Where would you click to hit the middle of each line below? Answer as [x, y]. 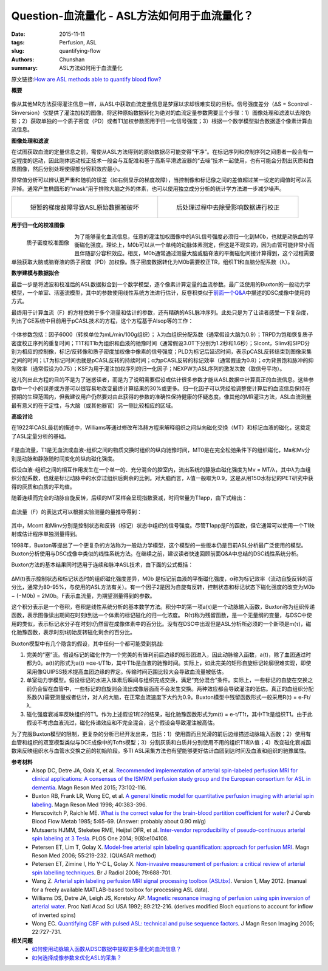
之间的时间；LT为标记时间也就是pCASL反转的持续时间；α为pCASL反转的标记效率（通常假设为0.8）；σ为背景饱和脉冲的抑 [162, 360]
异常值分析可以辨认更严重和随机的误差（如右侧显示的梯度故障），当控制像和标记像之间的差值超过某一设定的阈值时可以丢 [162, 180]
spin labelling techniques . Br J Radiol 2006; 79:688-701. [102, 873]
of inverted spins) [54, 915]
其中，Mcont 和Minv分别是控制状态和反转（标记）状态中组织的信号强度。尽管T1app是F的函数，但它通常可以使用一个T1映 [163, 525]
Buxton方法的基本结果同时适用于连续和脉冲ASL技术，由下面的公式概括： [102, 564]
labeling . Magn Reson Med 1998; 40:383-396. [89, 805]
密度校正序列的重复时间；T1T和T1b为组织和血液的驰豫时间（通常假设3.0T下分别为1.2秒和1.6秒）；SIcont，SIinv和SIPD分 [161, 343]
